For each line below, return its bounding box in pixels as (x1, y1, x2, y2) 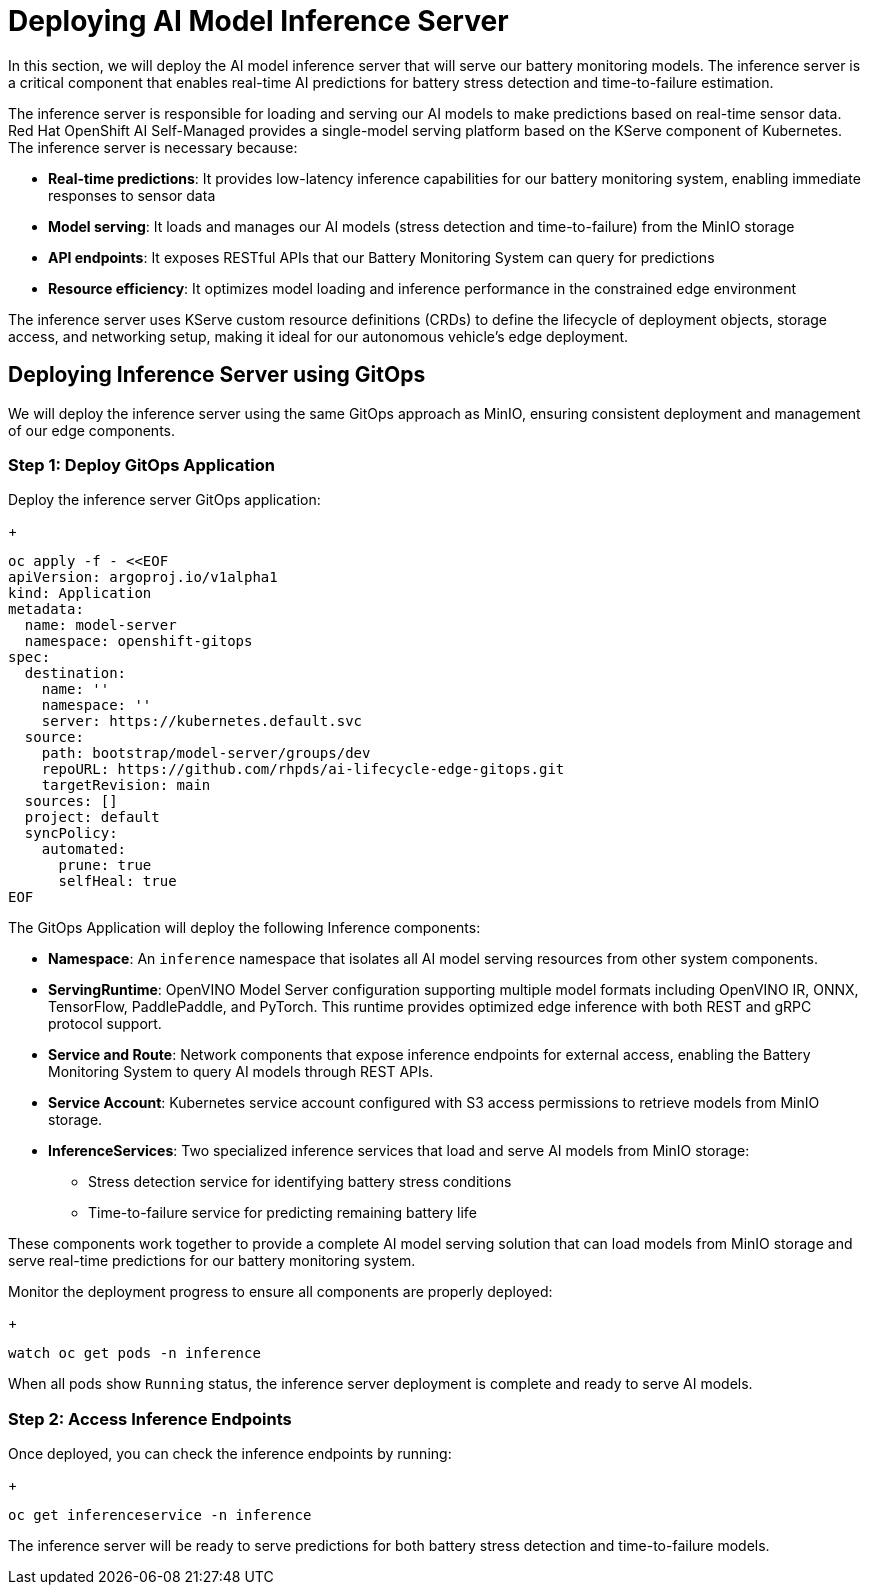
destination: (24, 665, 127, 682)
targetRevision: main (41, 777, 211, 794)
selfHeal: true (58, 873, 177, 890)
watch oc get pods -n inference (8, 1345, 261, 1362)
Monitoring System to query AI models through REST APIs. (48, 1063, 434, 1081)
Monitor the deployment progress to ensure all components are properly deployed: (8, 1283, 553, 1301)
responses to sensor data (48, 186, 216, 204)
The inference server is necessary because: (8, 138, 298, 156)
